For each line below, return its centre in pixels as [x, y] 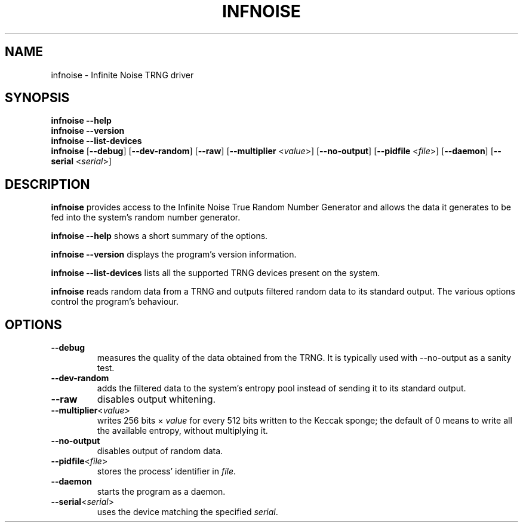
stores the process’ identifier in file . [167, 471]
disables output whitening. [156, 399]
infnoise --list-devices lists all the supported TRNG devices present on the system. [216, 273]
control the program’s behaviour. [115, 302]
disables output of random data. [160, 451]
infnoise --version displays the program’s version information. [174, 255]
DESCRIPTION [47, 184]
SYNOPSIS [37, 98]
